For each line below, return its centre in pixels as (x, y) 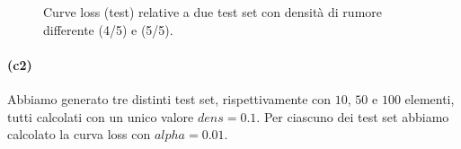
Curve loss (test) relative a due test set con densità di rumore (213, 12)
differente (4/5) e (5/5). (108, 29)
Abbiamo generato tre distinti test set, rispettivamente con (169, 98)
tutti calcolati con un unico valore (101, 116)
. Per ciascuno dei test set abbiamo (353, 116)
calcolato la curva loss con (79, 134)
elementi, (430, 98)
